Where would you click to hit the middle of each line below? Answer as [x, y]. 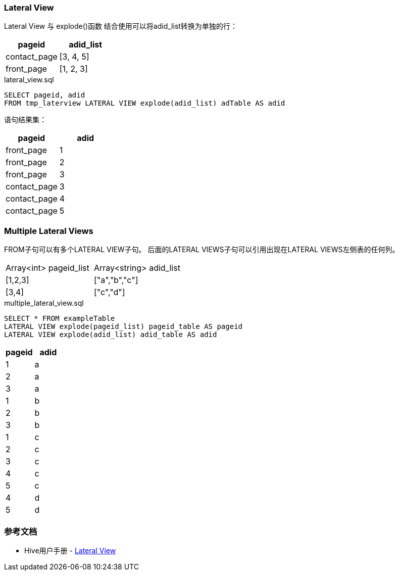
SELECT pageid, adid [45, 95]
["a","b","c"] [116, 280]
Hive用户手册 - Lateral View [70, 550]
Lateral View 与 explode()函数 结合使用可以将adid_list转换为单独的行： [121, 26]
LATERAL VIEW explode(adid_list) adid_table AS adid [111, 335]
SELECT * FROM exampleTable [60, 319]
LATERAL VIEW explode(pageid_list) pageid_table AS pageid [123, 327]
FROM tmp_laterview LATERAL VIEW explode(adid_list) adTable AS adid [145, 103]
